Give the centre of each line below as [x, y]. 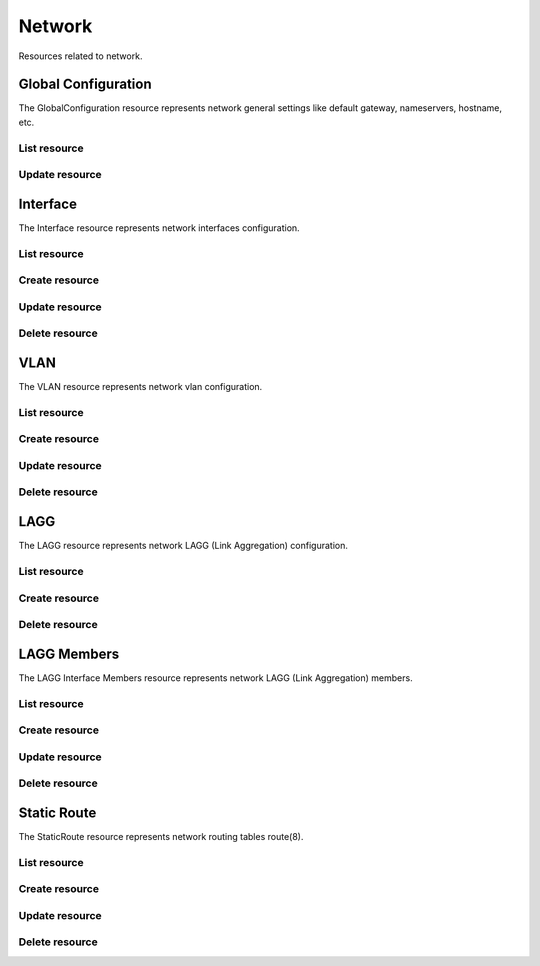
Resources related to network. [80, 56]
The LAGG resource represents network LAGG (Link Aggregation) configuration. [183, 546]
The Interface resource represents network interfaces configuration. [159, 227]
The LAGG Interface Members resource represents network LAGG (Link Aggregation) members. [216, 677]
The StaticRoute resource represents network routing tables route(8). [161, 836]
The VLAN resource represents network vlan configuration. [140, 387]
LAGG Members [69, 653]
